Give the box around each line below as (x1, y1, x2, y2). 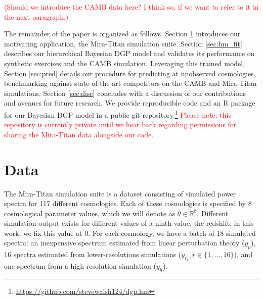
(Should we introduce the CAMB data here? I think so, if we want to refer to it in (4, 2, 259, 12)
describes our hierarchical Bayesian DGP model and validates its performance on (4, 48, 255, 59)
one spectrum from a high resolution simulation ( (4, 261, 156, 271)
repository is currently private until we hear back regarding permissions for (4, 119, 237, 130)
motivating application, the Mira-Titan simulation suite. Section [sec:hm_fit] (4, 38, 242, 48)
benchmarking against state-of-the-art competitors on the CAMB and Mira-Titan (4, 78, 257, 88)
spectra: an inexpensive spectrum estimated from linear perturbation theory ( (4, 237, 245, 248)
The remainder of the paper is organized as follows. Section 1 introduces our (4, 28, 241, 39)
